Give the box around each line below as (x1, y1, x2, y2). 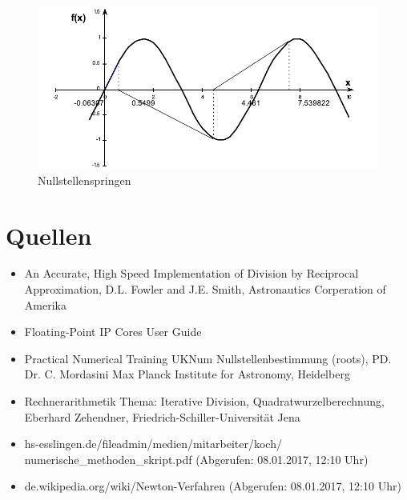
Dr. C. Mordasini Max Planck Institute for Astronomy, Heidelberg (24, 366, 350, 382)
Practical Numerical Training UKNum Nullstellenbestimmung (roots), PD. (24, 350, 392, 366)
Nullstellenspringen (38, 171, 131, 188)
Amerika (24, 296, 66, 313)
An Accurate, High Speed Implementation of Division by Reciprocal (24, 265, 359, 282)
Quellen (6, 218, 92, 251)
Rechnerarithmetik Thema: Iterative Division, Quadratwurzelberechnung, (24, 393, 385, 410)
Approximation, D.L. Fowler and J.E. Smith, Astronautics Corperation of (24, 281, 386, 298)
